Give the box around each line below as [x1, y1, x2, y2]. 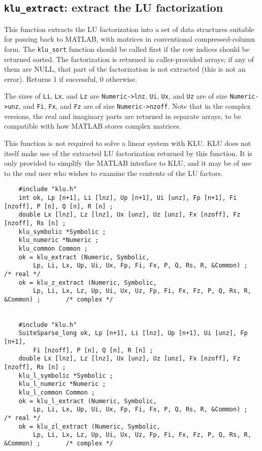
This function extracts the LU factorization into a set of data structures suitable [4, 23, 254, 34]
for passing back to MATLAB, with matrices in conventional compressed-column [4, 34, 255, 44]
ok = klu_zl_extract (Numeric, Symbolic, [18, 423, 160, 430]
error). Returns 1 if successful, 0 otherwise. [4, 73, 138, 84]
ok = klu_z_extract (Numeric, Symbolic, [18, 279, 157, 286]
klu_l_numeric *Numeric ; [18, 380, 106, 388]
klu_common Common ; [18, 245, 88, 252]
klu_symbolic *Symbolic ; [18, 228, 106, 235]
